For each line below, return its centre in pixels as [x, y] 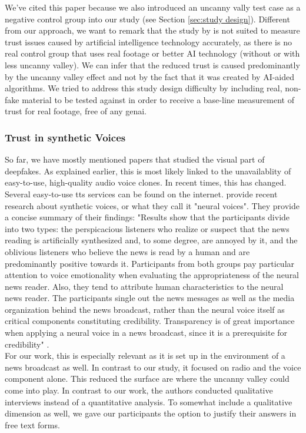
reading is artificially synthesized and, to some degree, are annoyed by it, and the [151, 240]
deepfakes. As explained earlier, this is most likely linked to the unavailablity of [148, 171]
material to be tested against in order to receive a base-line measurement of [158, 99]
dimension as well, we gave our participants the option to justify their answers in [151, 413]
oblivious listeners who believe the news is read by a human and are [127, 251]
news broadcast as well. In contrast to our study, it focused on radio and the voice [153, 367]
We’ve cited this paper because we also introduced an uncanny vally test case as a [153, 7]
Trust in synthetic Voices [65, 137]
